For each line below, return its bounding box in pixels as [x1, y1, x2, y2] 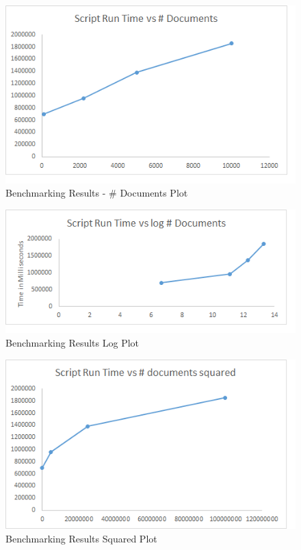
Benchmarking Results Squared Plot [5, 532, 157, 546]
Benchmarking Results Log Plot [5, 336, 140, 349]
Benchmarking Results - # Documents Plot [5, 186, 188, 200]
